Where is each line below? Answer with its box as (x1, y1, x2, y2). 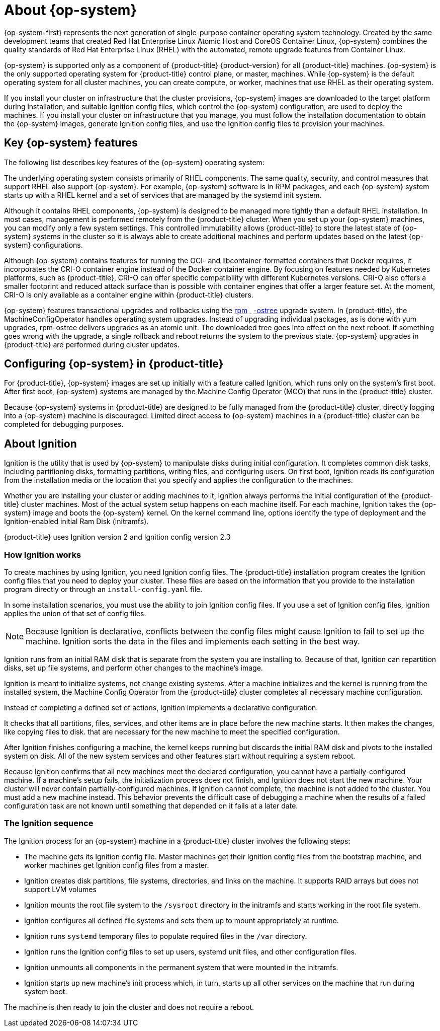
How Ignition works (4, 549, 81, 560)
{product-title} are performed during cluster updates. (4, 340, 180, 349)
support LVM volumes (24, 885, 97, 894)
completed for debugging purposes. (4, 420, 124, 429)
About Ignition (4, 437, 77, 450)
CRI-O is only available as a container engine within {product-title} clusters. (4, 290, 253, 299)
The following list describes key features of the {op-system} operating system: (4, 158, 265, 167)
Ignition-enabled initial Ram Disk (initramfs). (4, 517, 149, 526)
